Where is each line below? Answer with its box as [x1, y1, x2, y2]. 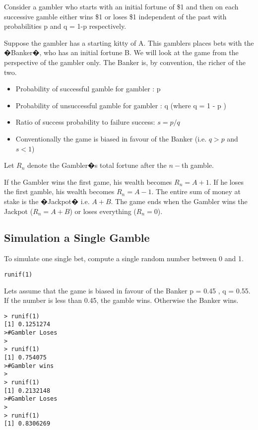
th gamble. [181, 160, 214, 170]
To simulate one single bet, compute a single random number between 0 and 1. [4, 253, 244, 264]
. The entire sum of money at [151, 186, 241, 197]
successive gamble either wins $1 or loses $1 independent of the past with [4, 11, 227, 21]
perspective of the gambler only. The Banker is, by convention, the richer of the [4, 57, 246, 67]
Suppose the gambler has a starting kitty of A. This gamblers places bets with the [4, 37, 254, 48]
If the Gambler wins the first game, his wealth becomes [4, 176, 172, 187]
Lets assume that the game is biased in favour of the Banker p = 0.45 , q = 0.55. [4, 285, 251, 295]
